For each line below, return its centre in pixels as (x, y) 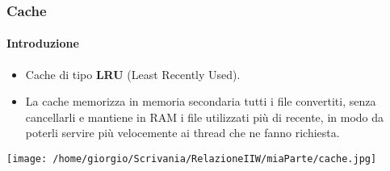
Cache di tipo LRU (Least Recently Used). (133, 74)
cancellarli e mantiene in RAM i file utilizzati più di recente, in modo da (205, 117)
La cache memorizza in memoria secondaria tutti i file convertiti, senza (201, 101)
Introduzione (43, 43)
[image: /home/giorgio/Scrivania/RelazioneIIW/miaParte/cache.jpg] (192, 159)
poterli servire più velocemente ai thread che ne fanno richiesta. (182, 133)
